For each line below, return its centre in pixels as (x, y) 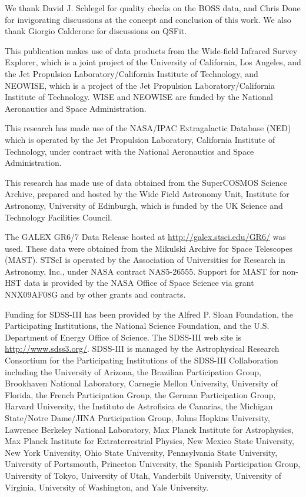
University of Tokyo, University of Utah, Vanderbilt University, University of (143, 475)
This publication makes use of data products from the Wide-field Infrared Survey (151, 50)
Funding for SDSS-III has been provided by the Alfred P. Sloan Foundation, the (149, 314)
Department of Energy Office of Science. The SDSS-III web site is (123, 337)
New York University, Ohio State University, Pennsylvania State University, (141, 452)
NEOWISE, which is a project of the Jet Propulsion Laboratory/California (140, 85)
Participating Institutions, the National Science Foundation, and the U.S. (137, 326)
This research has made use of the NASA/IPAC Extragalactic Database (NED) (148, 128)
